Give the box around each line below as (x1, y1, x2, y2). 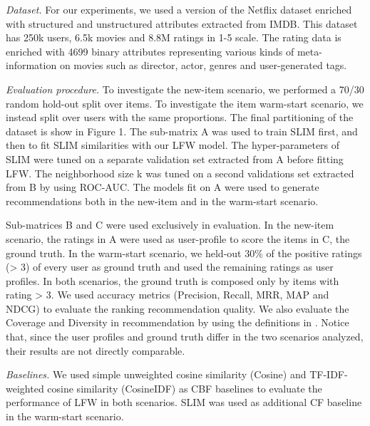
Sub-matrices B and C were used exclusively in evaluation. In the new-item (6, 217, 334, 232)
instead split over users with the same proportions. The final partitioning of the (6, 110, 354, 125)
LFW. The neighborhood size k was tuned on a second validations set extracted (6, 165, 354, 180)
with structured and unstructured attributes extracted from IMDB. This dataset (6, 16, 358, 31)
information (6, 58, 57, 73)
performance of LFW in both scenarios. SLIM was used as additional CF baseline (6, 395, 362, 410)
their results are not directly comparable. (6, 343, 185, 358)
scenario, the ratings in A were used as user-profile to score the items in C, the (6, 231, 350, 246)
